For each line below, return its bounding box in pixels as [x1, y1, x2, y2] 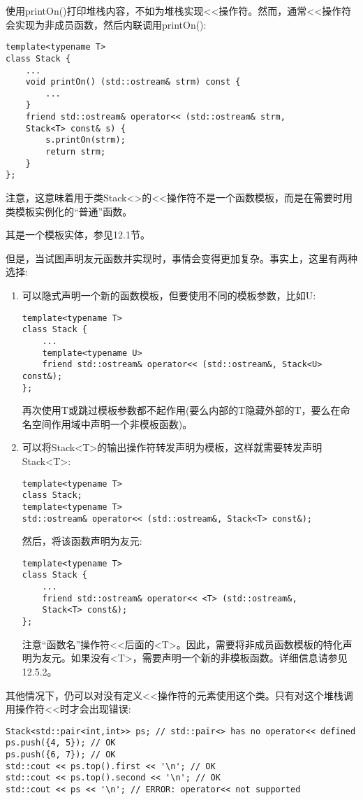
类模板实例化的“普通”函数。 [6, 203, 133, 218]
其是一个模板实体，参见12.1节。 [6, 227, 150, 242]
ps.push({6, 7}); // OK [6, 750, 116, 760]
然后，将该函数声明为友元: [22, 534, 142, 548]
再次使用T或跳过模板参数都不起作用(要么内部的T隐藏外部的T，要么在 [22, 403, 341, 417]
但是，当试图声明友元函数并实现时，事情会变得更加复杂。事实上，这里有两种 [6, 250, 357, 265]
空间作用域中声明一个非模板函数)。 [31, 416, 193, 431]
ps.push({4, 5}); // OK [6, 738, 116, 748]
